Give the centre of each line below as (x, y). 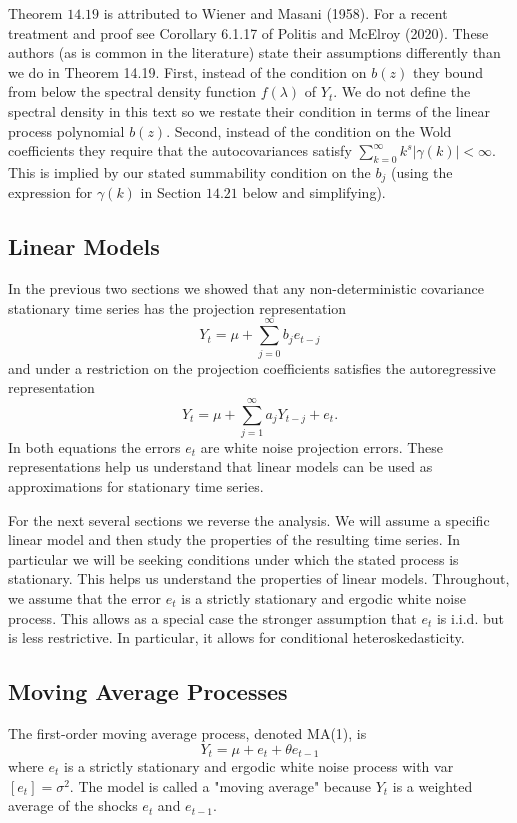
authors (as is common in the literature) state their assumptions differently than (254, 52)
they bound (447, 71)
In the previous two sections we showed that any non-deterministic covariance (246, 288)
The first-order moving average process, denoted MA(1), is (187, 732)
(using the (421, 171)
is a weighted (432, 785)
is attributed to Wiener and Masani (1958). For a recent (275, 13)
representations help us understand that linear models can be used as (220, 466)
